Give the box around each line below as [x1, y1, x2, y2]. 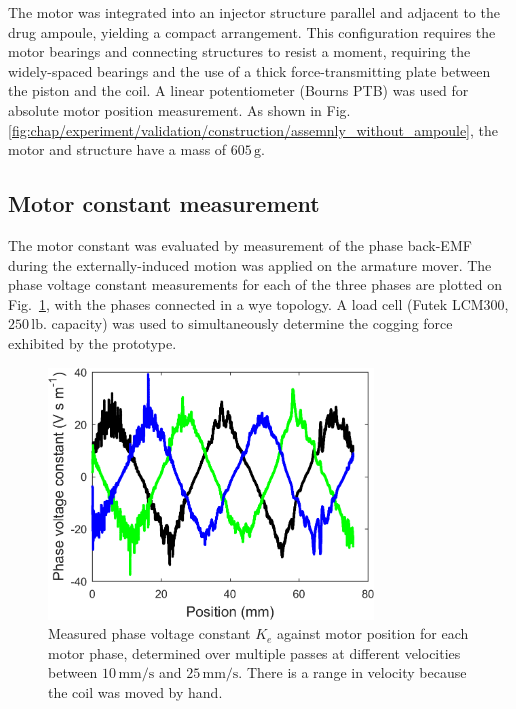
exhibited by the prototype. [8, 332, 177, 353]
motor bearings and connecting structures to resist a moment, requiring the [8, 41, 471, 62]
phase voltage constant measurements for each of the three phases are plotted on [8, 274, 503, 295]
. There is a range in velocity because [238, 662, 467, 683]
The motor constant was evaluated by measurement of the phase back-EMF [8, 234, 472, 255]
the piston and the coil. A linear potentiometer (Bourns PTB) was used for [8, 80, 469, 101]
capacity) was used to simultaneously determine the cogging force [51, 313, 453, 334]
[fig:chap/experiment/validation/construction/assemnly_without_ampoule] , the [8, 119, 498, 140]
